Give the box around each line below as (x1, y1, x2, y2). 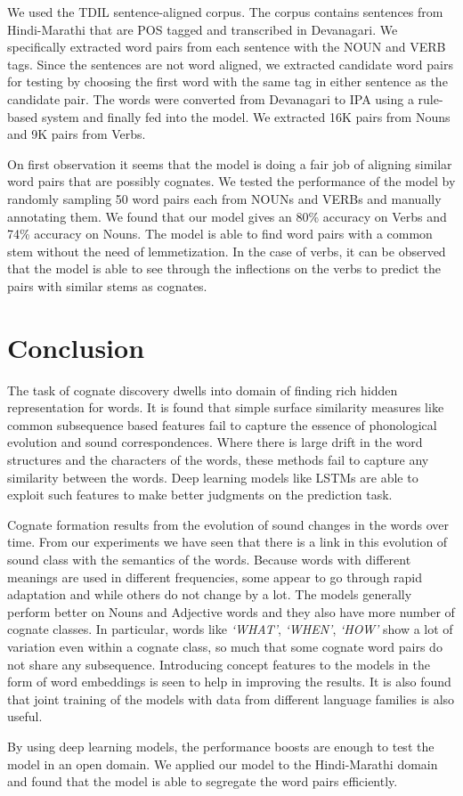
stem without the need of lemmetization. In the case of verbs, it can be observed (7, 241, 446, 260)
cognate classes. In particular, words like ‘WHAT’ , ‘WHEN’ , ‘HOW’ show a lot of (7, 620, 453, 638)
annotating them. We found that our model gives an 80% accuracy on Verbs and (7, 207, 447, 225)
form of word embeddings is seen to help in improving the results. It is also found (7, 672, 451, 691)
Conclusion (7, 329, 145, 365)
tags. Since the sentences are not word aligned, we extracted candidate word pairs (7, 54, 453, 73)
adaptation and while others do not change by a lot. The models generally (7, 585, 412, 604)
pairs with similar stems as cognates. (7, 276, 207, 295)
